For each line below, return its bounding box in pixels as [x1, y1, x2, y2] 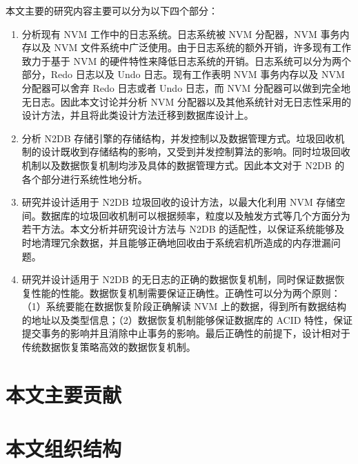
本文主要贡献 [6, 380, 122, 408]
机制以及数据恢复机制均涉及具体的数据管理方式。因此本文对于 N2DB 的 [21, 157, 345, 172]
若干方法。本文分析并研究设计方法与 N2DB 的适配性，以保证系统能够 [21, 222, 335, 236]
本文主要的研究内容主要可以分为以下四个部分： [6, 3, 218, 17]
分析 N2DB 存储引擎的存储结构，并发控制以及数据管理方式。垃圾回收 [21, 130, 335, 145]
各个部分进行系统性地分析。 [21, 171, 148, 186]
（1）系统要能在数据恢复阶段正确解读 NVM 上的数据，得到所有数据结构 [21, 299, 346, 313]
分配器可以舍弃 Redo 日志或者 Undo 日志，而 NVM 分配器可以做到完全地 [21, 80, 350, 95]
